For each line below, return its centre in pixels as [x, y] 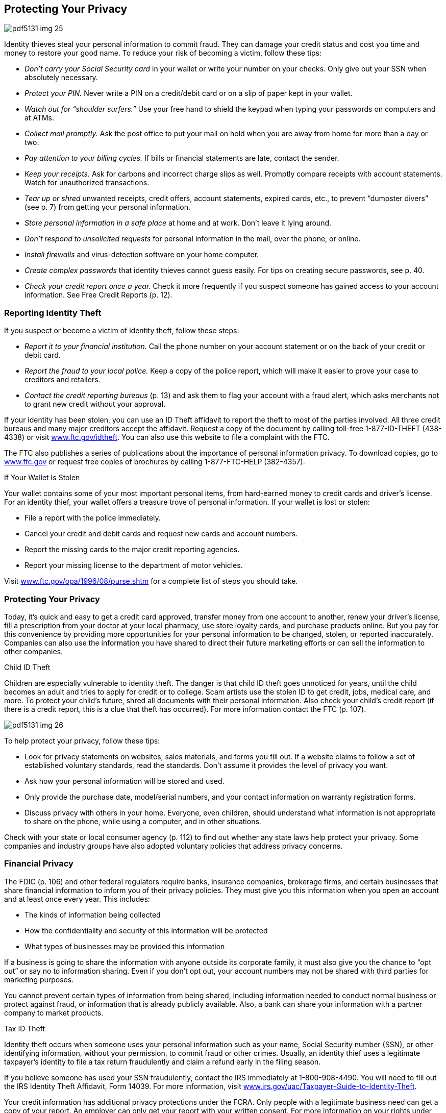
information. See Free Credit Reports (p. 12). [98, 295]
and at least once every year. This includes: [77, 899]
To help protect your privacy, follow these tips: [82, 740]
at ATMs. [39, 118]
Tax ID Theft [25, 1028]
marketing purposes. [39, 979]
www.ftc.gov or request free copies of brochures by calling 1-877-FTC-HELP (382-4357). [155, 462]
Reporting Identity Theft [53, 313]
